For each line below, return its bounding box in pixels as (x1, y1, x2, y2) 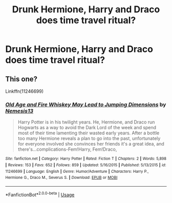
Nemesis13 (5, 107, 34, 114)
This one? (5, 74, 37, 83)
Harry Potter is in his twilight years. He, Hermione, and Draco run (17, 119, 155, 125)
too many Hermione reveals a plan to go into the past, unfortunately (17, 135, 161, 141)
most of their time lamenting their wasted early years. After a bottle (17, 130, 160, 136)
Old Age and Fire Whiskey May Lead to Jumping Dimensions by (5, 101, 166, 108)
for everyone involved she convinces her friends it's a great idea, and (17, 141, 165, 147)
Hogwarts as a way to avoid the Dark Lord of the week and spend (17, 125, 157, 131)
